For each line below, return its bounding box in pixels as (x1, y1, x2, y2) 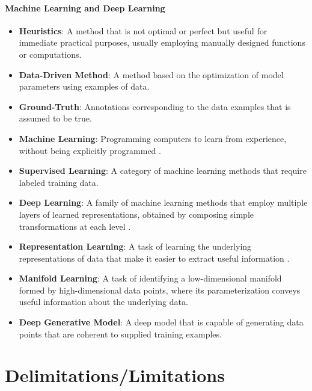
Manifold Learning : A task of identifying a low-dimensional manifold (19, 272, 282, 285)
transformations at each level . (19, 220, 131, 232)
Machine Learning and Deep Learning (5, 1, 165, 14)
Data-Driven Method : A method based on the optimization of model (19, 68, 284, 81)
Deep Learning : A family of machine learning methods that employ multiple (19, 196, 308, 209)
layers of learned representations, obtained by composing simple (19, 208, 254, 220)
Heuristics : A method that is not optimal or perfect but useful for (19, 24, 268, 37)
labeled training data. (19, 176, 99, 188)
